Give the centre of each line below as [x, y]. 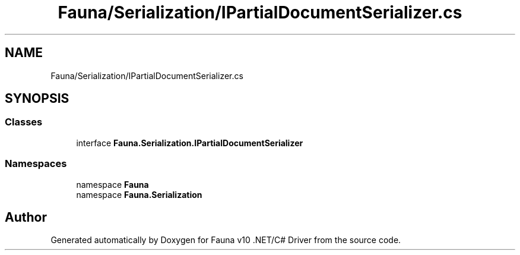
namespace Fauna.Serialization [139, 194]
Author [26, 217]
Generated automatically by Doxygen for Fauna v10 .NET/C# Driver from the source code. [226, 240]
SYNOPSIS [37, 99]
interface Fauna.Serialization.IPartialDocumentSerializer [190, 143]
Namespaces [36, 164]
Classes [24, 122]
